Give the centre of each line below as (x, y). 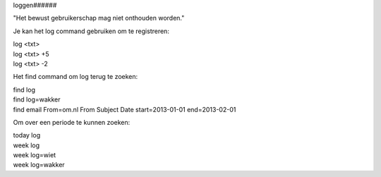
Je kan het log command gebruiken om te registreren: (91, 31)
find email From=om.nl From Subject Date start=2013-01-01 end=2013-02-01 (125, 109)
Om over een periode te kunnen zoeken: (72, 122)
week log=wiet (35, 155)
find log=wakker (37, 99)
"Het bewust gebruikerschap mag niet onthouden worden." (99, 18)
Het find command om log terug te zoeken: (75, 77)
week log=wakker (39, 165)
